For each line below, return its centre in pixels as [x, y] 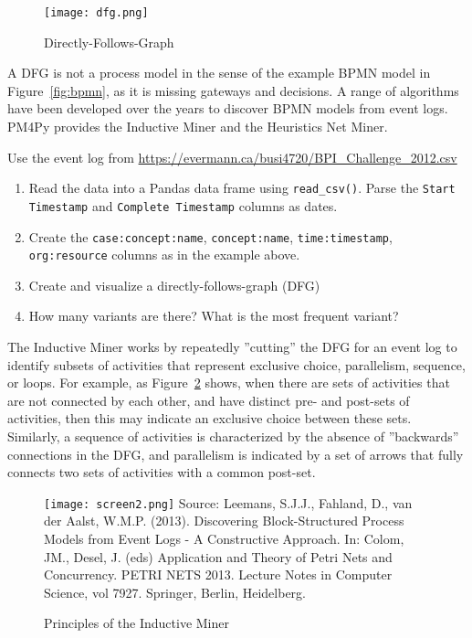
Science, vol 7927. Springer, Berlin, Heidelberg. [175, 592]
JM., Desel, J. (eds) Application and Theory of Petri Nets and [218, 556]
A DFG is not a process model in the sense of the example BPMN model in [219, 73]
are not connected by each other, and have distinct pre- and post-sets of [209, 400]
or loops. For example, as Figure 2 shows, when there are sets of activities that [229, 383]
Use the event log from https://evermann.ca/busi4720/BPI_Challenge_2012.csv [232, 157]
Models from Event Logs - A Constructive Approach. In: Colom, [224, 539]
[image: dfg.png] [96, 13]
